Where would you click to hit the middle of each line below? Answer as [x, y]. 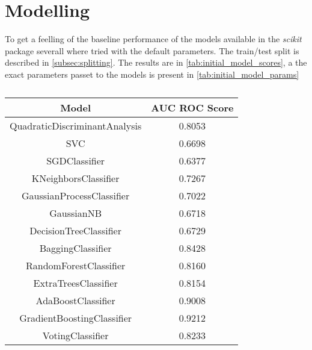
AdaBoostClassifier [75, 300]
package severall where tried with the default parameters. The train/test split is [152, 50]
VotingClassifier [75, 335]
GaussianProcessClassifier [76, 195]
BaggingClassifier [75, 248]
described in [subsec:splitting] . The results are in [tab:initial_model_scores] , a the [156, 62]
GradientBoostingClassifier [76, 317]
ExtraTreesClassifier [75, 283]
